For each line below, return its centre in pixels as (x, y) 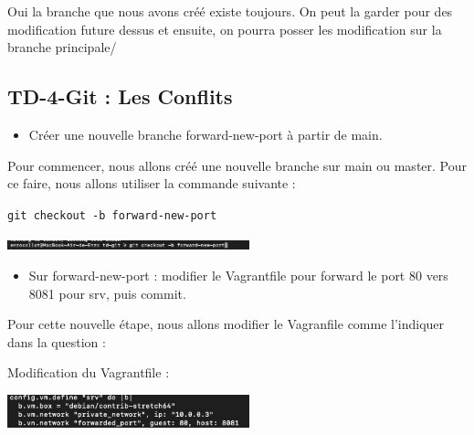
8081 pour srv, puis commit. (107, 293)
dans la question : (57, 341)
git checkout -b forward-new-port (112, 215)
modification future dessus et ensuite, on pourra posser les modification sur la (225, 29)
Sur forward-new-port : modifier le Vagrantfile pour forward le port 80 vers (238, 276)
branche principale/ (62, 47)
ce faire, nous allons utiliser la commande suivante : (152, 183)
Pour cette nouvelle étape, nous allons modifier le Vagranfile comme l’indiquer (226, 324)
